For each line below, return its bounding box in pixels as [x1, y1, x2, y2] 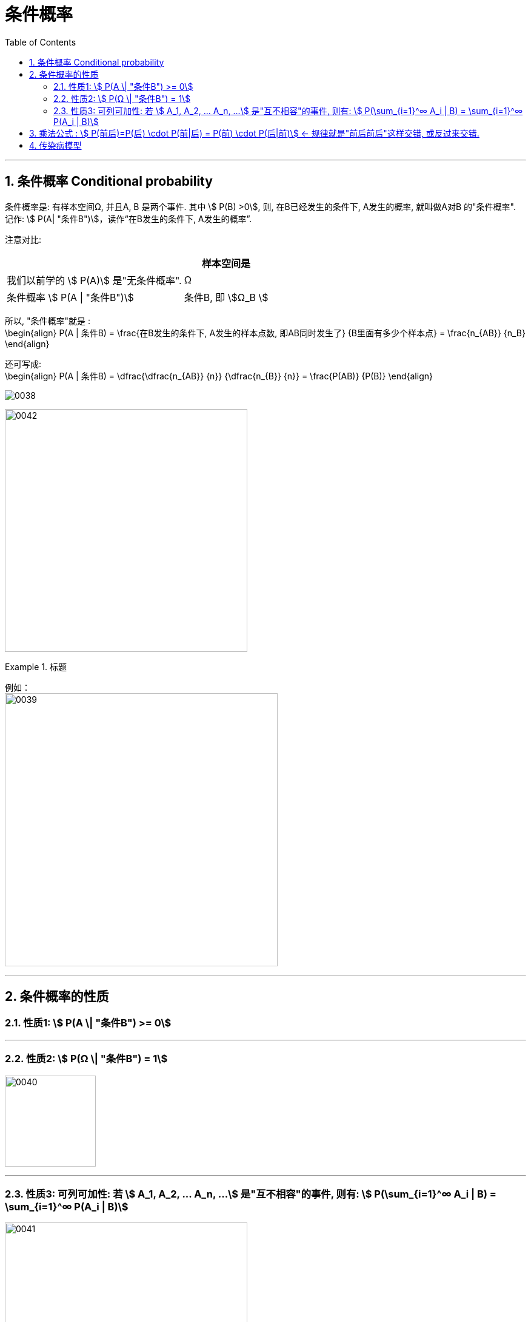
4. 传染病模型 [29, 140, 82, 151]
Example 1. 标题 [5, 661, 67, 672]
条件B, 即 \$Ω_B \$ [184, 291, 269, 303]
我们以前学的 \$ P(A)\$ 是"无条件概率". [7, 274, 182, 286]
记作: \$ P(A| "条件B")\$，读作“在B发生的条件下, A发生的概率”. [5, 213, 252, 224]
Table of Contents [5, 36, 76, 47]
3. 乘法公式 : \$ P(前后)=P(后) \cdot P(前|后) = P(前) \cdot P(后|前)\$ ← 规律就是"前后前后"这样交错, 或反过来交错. [29, 127, 479, 138]
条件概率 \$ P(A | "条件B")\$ [7, 291, 134, 303]
